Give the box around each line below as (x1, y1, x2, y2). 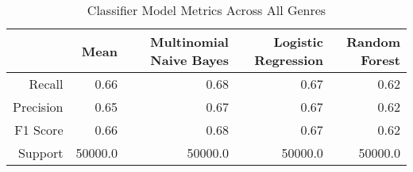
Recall (29, 75, 64, 93)
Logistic (273, 32, 323, 51)
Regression (254, 51, 323, 69)
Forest (361, 51, 400, 69)
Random (346, 32, 400, 51)
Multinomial (150, 32, 229, 51)
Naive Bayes (150, 51, 229, 69)
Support (17, 143, 64, 162)
